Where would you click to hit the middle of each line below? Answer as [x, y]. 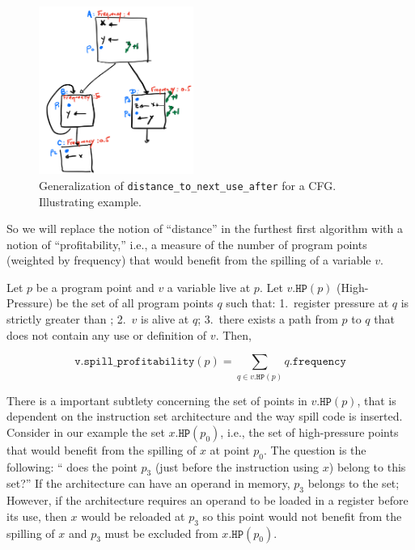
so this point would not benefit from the [302, 516]
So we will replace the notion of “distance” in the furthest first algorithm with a [205, 228]
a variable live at [209, 287]
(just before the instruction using [237, 466]
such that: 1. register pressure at [307, 303]
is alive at [165, 319]
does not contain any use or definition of [107, 334]
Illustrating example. [90, 201]
